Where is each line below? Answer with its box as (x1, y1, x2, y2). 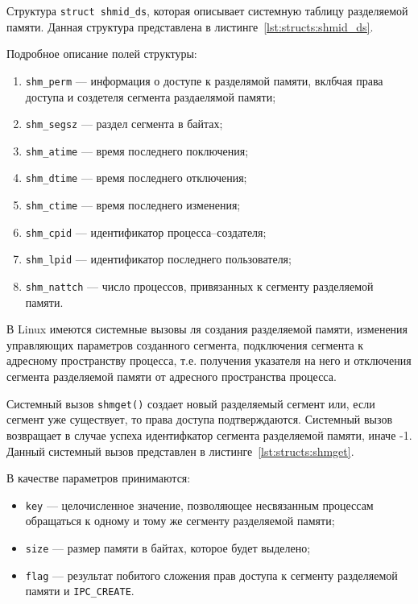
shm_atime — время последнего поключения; (25, 142, 249, 159)
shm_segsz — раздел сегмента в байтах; (25, 115, 223, 132)
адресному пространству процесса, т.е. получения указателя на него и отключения (6, 352, 412, 369)
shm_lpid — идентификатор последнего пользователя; (25, 250, 292, 267)
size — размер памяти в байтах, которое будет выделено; (25, 539, 311, 556)
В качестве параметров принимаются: (6, 470, 191, 486)
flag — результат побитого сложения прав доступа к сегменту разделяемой (25, 566, 398, 583)
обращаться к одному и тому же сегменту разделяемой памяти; (25, 512, 335, 529)
